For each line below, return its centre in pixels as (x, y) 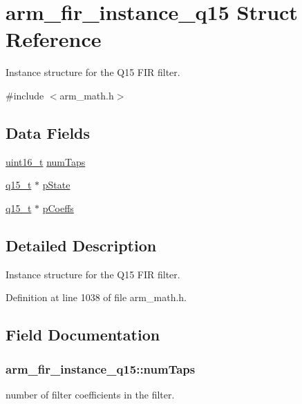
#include (25, 95)
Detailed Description (81, 245)
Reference (54, 39)
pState (56, 185)
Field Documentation (83, 335)
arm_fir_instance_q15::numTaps (101, 368)
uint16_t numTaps (46, 161)
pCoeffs (58, 208)
